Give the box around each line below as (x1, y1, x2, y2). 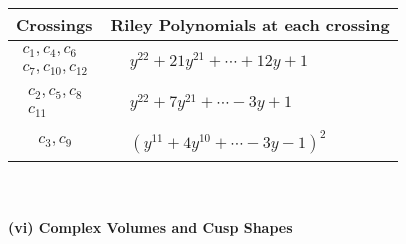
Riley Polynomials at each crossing (110, 13, 390, 36)
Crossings (16, 13, 93, 36)
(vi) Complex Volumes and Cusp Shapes (8, 216, 293, 237)
